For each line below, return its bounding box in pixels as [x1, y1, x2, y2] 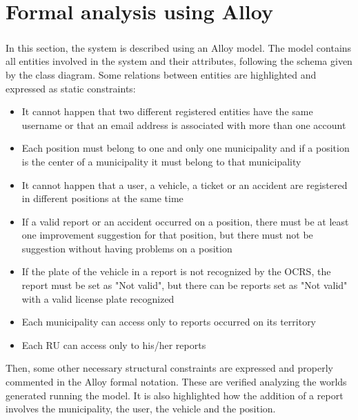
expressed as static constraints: [6, 81, 136, 95]
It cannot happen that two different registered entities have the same [21, 104, 313, 119]
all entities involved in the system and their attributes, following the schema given [6, 54, 352, 68]
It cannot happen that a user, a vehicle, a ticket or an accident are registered [21, 177, 348, 192]
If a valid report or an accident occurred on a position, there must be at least [21, 214, 349, 228]
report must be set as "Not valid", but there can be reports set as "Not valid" [21, 278, 348, 292]
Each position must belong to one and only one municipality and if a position [21, 141, 350, 155]
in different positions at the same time [21, 191, 183, 206]
